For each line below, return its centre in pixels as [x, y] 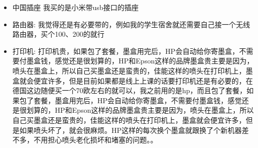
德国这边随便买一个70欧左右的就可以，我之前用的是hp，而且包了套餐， [130, 90]
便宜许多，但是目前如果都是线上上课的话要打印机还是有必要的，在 [143, 80]
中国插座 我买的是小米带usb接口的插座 [75, 7]
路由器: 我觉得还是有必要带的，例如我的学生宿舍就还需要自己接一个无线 [131, 24]
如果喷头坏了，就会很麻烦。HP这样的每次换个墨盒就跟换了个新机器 [131, 130]
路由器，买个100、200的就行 [58, 34]
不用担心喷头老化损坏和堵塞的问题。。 [95, 140]
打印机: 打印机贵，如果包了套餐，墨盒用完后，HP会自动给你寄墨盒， [126, 51]
